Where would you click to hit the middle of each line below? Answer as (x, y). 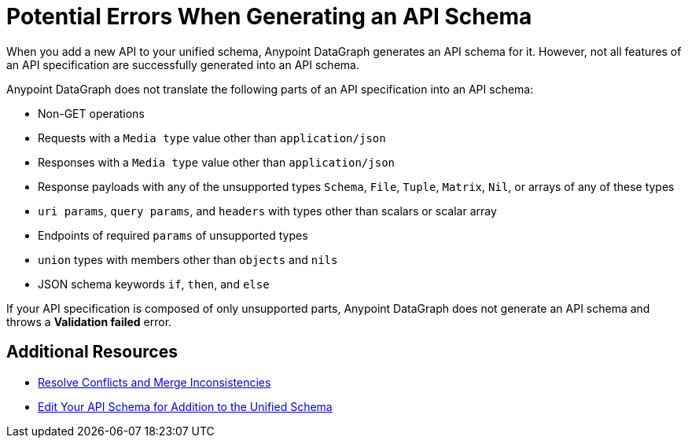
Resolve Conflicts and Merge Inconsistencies (155, 382)
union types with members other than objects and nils (188, 259)
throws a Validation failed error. (89, 321)
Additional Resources (92, 352)
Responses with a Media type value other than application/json (216, 162)
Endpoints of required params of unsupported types (173, 235)
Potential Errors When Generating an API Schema (269, 17)
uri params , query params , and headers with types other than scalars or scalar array (267, 211)
